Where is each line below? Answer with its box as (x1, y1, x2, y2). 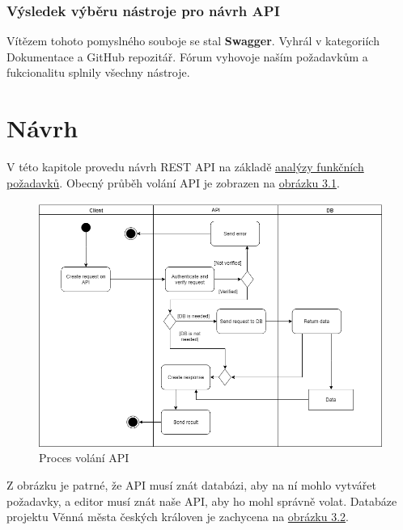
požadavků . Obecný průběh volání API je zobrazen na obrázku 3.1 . (6, 174, 340, 191)
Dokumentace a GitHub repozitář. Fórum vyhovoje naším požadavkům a (6, 48, 368, 65)
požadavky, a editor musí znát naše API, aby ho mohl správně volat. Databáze (6, 492, 397, 509)
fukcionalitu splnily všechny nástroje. (6, 64, 190, 81)
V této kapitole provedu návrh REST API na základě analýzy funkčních (6, 158, 364, 175)
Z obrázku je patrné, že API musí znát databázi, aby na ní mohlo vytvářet (6, 476, 376, 493)
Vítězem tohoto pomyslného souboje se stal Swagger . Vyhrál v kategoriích (6, 32, 380, 49)
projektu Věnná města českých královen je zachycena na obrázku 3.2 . (6, 508, 349, 525)
